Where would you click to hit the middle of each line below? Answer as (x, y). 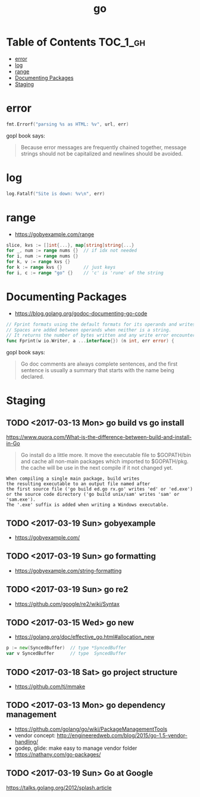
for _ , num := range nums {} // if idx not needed (71, 251)
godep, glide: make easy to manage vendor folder (76, 748)
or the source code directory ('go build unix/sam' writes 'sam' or (93, 495)
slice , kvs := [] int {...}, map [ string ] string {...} (70, 245)
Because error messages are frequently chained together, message (104, 147)
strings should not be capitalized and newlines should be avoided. (102, 154)
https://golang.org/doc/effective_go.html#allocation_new (85, 637)
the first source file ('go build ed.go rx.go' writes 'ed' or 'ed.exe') (100, 489)
